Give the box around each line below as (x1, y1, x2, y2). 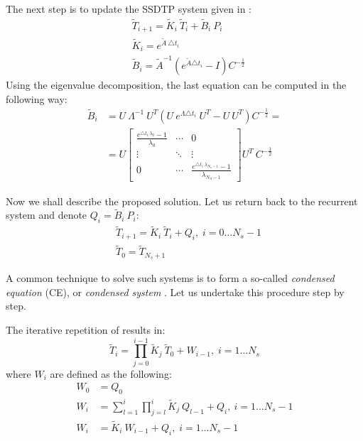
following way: (6, 91, 67, 106)
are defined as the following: (50, 366, 172, 381)
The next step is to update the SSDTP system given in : (6, 1, 252, 16)
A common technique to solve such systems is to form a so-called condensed (6, 271, 335, 285)
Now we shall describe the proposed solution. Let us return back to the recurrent (6, 193, 358, 208)
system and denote (6, 207, 87, 222)
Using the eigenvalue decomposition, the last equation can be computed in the (6, 77, 347, 92)
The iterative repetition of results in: (6, 322, 166, 337)
